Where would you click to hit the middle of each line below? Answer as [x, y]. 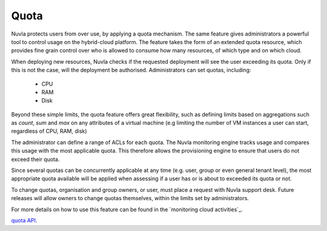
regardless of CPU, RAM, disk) [49, 131]
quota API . [24, 220]
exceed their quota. [35, 159]
